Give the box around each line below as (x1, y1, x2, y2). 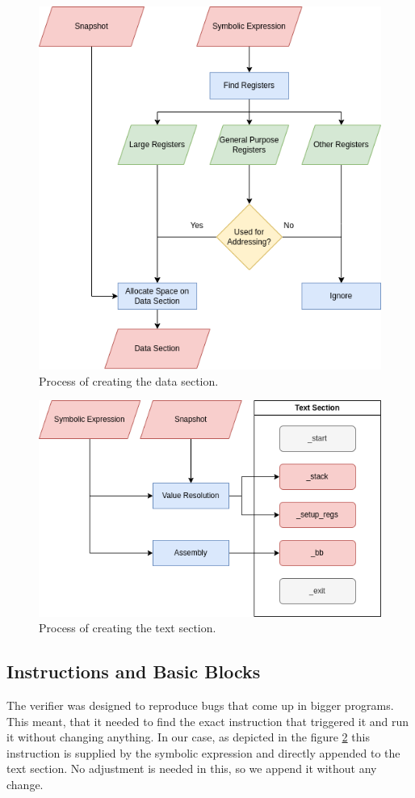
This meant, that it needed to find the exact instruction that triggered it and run (6, 712, 409, 729)
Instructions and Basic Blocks (6, 659, 261, 684)
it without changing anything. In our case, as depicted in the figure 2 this (6, 728, 370, 745)
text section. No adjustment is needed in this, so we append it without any (6, 760, 377, 777)
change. (6, 776, 44, 793)
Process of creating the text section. (39, 619, 216, 636)
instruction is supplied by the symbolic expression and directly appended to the (6, 744, 400, 761)
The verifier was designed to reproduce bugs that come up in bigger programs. (6, 697, 394, 714)
